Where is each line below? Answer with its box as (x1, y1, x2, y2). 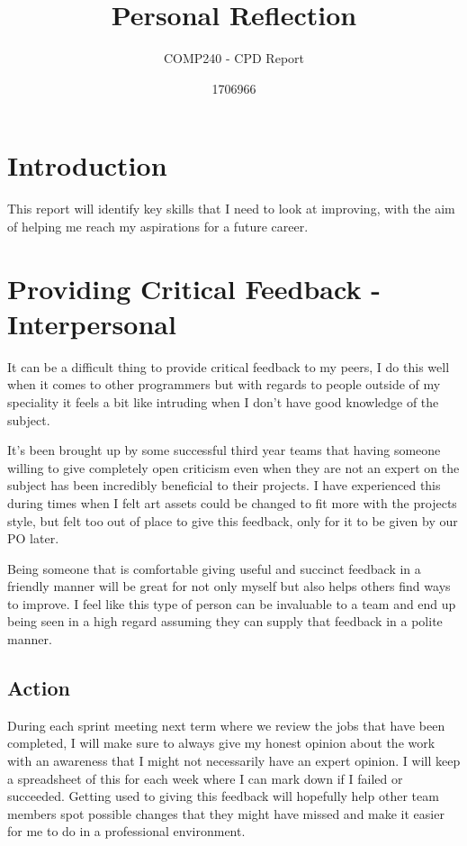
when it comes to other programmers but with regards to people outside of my (7, 375, 441, 394)
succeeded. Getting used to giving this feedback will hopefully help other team (7, 787, 439, 805)
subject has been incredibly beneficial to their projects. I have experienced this (7, 476, 441, 495)
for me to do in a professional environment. (7, 822, 246, 841)
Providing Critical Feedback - (7, 269, 381, 306)
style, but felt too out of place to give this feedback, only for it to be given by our (7, 511, 458, 530)
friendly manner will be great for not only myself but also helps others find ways (7, 577, 451, 596)
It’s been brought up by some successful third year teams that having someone (7, 441, 441, 459)
